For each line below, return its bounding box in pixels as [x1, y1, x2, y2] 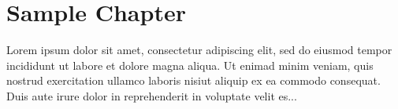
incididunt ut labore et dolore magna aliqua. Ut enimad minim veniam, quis [6, 56, 374, 73]
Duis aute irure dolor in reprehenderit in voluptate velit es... [6, 87, 297, 104]
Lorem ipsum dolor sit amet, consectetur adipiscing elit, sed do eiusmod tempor [6, 42, 392, 58]
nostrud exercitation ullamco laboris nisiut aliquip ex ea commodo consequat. [6, 72, 381, 89]
